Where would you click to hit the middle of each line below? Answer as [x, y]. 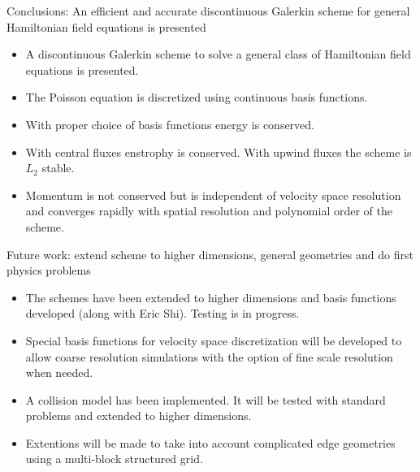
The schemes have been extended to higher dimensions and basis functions [211, 297]
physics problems [49, 270]
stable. [58, 168]
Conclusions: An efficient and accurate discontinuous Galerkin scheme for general [208, 11]
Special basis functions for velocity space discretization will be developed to [214, 340]
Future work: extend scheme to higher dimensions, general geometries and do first [210, 254]
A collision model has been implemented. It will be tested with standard [206, 399]
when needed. [59, 372]
